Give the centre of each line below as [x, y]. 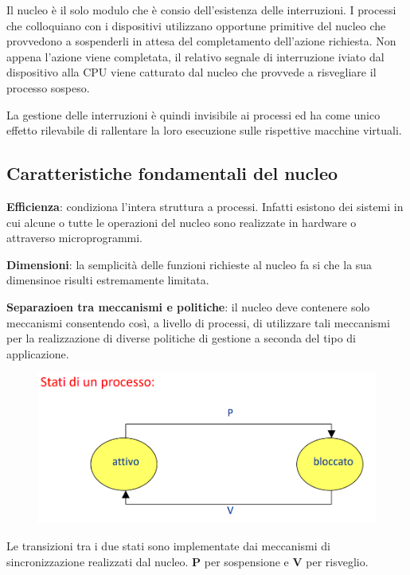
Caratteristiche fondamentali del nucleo [172, 173]
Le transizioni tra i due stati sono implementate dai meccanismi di [168, 546]
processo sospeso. [48, 87]
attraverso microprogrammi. [74, 238]
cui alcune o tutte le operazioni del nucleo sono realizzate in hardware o [182, 222]
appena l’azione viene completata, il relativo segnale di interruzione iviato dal [195, 56]
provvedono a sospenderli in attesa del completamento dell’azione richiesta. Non [201, 41]
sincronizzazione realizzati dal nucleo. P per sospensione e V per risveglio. [187, 561]
